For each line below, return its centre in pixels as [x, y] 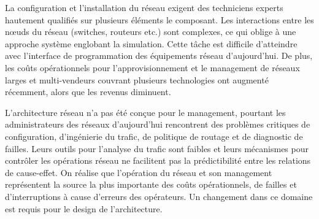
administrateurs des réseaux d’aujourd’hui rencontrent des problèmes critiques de [158, 124]
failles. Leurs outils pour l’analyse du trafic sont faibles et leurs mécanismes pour [157, 148]
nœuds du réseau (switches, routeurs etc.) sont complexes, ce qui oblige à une [151, 32]
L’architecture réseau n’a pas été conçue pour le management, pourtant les [145, 112]
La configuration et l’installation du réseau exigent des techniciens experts [144, 7]
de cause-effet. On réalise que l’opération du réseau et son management [139, 172]
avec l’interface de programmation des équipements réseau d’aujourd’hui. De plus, [159, 56]
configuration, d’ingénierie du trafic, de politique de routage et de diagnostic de [154, 136]
